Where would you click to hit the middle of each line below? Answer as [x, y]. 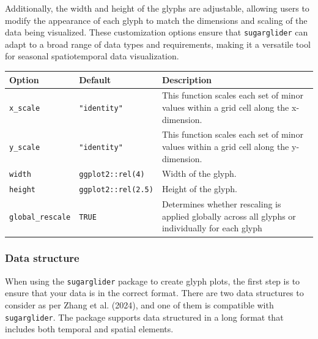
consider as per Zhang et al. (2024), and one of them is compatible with [139, 305]
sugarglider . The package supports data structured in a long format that [144, 317]
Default [95, 79]
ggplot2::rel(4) [112, 175]
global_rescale [40, 217]
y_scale [25, 147]
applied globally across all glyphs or [229, 216]
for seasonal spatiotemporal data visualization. [92, 56]
